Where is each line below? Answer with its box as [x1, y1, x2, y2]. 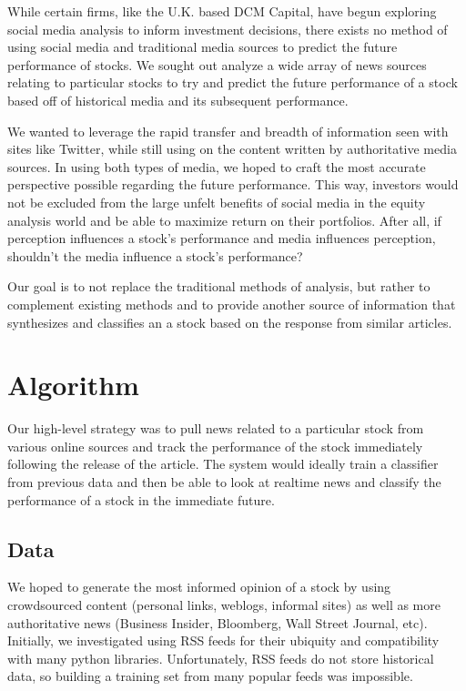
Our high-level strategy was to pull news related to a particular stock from [7, 419, 424, 438]
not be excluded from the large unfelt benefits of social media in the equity [7, 192, 426, 211]
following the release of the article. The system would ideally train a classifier [7, 454, 439, 473]
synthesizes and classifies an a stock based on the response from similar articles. [7, 312, 452, 331]
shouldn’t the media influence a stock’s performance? [7, 246, 303, 265]
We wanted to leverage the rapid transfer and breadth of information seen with [7, 121, 449, 140]
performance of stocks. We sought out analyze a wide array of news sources [7, 55, 427, 74]
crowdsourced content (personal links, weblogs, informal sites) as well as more [7, 594, 441, 614]
